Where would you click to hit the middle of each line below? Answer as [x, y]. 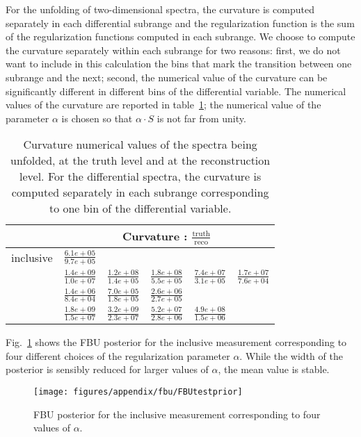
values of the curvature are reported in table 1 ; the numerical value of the [163, 105]
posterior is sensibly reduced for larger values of [107, 369]
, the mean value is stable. [274, 369]
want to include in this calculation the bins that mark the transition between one [179, 64]
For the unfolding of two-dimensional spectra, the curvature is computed [160, 9]
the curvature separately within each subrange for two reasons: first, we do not [173, 50]
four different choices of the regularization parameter [118, 355]
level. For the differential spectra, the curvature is [141, 176]
